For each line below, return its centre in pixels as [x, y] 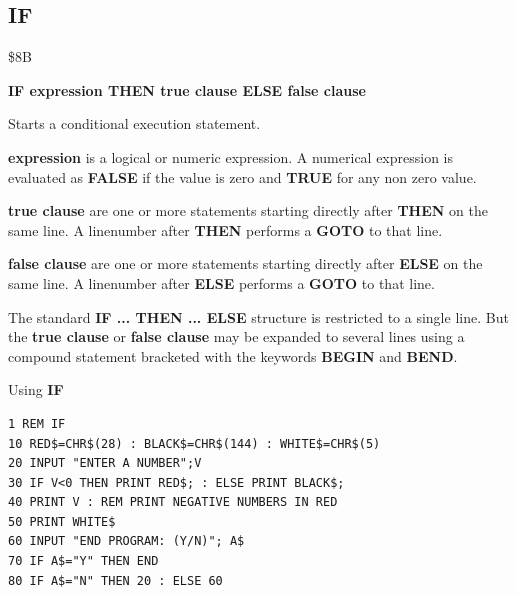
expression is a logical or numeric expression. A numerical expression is [231, 156]
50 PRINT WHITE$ [62, 521]
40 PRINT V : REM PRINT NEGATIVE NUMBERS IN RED [173, 502]
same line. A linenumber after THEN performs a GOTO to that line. [225, 229]
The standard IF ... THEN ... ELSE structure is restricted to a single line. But [258, 316]
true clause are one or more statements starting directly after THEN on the [248, 210]
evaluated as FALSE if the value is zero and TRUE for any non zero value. [242, 176]
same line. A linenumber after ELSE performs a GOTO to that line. [221, 282]
